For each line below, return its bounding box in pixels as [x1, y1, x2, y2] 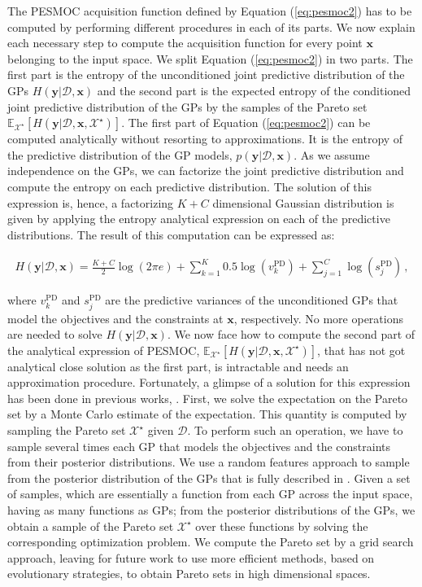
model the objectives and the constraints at [7, 309, 224, 326]
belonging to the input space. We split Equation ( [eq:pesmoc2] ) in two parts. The [7, 50, 413, 67]
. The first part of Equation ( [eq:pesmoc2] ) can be [121, 114, 371, 131]
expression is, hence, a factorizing [7, 194, 174, 211]
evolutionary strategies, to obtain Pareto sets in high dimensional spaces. [7, 565, 371, 582]
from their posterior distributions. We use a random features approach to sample [7, 453, 410, 471]
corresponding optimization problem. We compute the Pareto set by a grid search [7, 533, 414, 550]
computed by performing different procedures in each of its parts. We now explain [7, 18, 415, 35]
